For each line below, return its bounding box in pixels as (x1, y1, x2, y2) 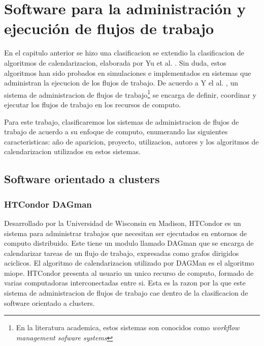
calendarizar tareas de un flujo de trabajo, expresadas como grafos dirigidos (4, 247, 239, 258)
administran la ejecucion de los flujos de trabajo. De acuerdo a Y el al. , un (4, 77, 238, 88)
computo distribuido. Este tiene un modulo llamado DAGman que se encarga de (4, 238, 254, 248)
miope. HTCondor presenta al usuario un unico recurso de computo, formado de (4, 267, 254, 278)
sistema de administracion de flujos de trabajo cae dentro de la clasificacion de (4, 287, 248, 298)
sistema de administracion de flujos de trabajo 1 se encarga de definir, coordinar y (4, 88, 256, 100)
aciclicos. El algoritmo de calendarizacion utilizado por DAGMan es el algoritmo (4, 257, 254, 268)
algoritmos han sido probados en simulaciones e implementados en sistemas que (4, 67, 251, 78)
